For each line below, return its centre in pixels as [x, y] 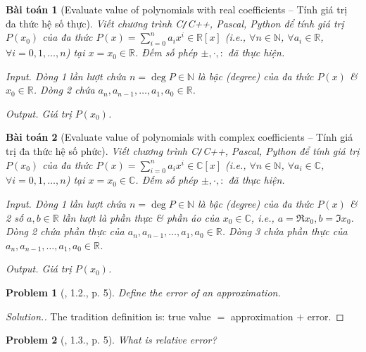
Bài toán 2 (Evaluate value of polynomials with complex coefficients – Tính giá [179, 137]
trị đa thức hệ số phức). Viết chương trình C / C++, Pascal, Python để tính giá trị [183, 151]
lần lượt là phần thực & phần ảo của [141, 217]
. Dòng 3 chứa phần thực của [285, 231]
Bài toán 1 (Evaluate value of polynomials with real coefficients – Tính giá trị [177, 9]
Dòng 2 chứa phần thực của [65, 231]
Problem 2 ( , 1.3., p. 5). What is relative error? [111, 340]
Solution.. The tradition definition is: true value [108, 316]
